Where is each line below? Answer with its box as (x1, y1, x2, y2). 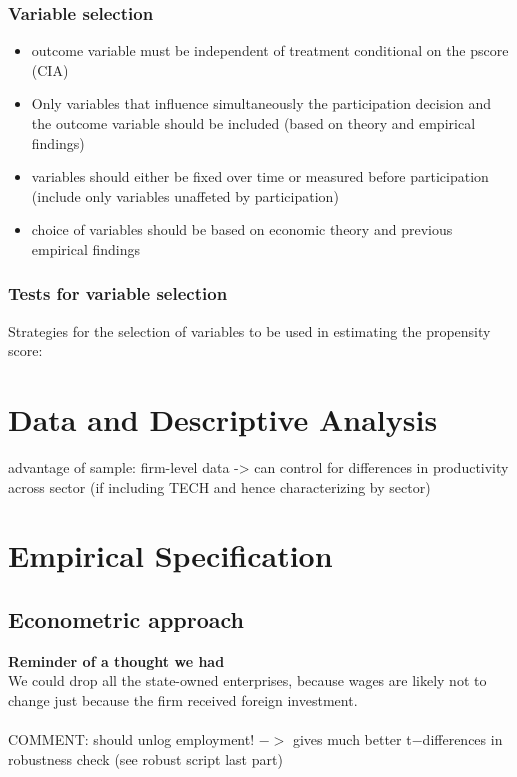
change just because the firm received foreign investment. (8, 690, 358, 711)
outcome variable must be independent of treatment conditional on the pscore (31, 40, 509, 61)
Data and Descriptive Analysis (8, 399, 438, 440)
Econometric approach (8, 604, 244, 635)
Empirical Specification (8, 535, 333, 576)
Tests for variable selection (8, 281, 228, 306)
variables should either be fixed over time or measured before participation (31, 166, 489, 187)
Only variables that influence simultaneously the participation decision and (31, 93, 492, 114)
